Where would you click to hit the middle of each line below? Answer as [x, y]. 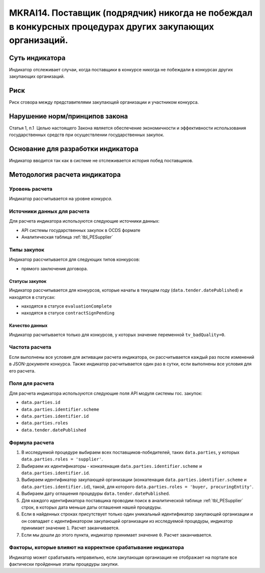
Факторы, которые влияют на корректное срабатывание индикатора [96, 547]
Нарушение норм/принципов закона [68, 116]
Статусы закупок [28, 281]
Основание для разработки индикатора [74, 149]
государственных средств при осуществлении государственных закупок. [87, 135]
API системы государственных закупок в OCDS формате [81, 230]
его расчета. [22, 371]
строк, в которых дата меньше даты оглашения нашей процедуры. [92, 507]
